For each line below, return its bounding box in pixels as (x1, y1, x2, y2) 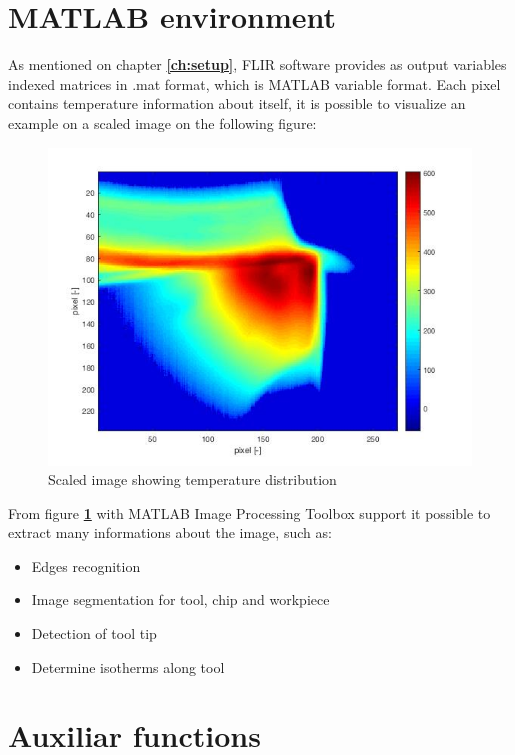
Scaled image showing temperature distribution (48, 469, 337, 490)
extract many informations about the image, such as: (8, 522, 332, 543)
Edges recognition (31, 555, 141, 576)
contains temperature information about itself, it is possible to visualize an (8, 93, 466, 114)
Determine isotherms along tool (31, 656, 225, 677)
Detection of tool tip (31, 623, 157, 644)
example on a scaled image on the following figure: (8, 112, 317, 133)
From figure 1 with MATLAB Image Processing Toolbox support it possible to (8, 502, 491, 523)
